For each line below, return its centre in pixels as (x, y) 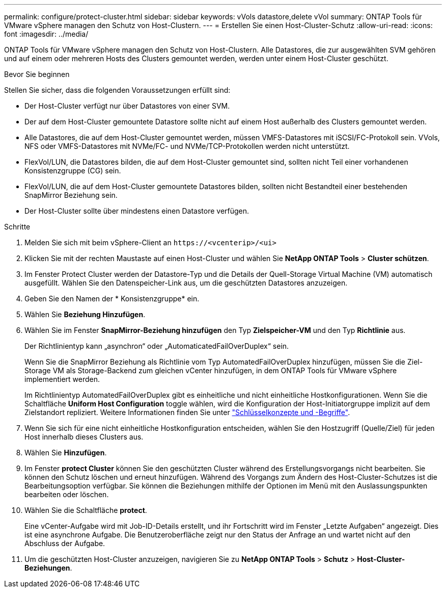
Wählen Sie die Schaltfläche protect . (86, 510)
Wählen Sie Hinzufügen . (66, 453)
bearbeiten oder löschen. (67, 494)
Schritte (17, 227)
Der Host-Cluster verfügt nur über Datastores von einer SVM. (127, 106)
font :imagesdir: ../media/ (46, 34)
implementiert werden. (62, 379)
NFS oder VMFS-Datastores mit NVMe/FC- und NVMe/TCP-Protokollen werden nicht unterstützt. (187, 146)
